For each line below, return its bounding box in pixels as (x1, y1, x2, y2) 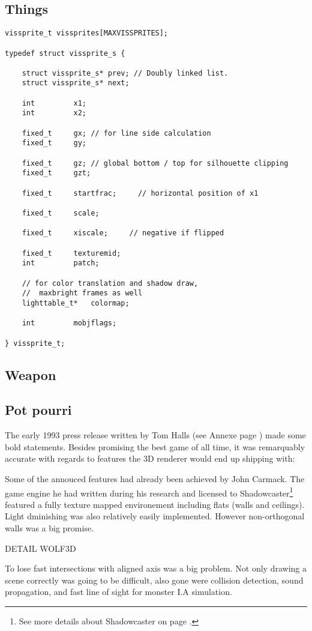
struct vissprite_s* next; (22, 79, 130, 88)
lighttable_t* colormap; (22, 298, 130, 307)
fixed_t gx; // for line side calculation (22, 128, 211, 137)
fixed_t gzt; (22, 169, 91, 178)
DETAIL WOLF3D (5, 542, 76, 554)
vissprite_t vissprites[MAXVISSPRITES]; (5, 29, 169, 38)
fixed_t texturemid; (22, 249, 121, 258)
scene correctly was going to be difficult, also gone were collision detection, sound (5, 573, 304, 586)
